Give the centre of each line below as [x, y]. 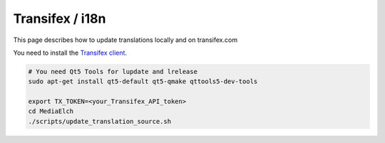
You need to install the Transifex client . [70, 53]
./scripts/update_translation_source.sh [99, 121]
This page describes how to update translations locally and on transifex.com [125, 40]
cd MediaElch [51, 111]
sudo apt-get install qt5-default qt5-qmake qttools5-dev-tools [143, 81]
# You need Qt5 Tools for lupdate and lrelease [113, 71]
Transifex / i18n [60, 18]
